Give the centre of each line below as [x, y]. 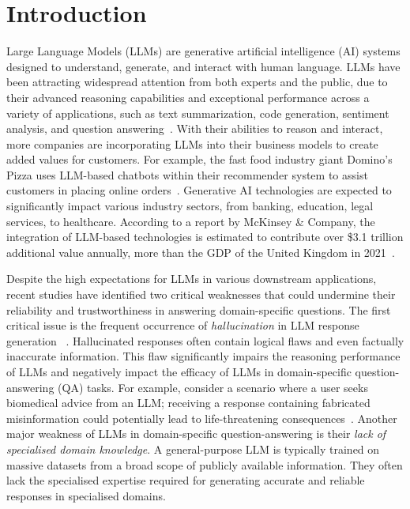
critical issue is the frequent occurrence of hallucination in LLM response [183, 325]
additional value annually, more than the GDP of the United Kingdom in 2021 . [201, 252]
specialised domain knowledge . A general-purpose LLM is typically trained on [193, 449]
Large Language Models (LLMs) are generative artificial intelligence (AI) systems [203, 51]
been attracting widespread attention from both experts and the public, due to [197, 82]
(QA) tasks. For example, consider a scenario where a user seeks [213, 387]
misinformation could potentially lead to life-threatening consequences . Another [202, 418]
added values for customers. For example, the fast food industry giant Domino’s [199, 159]
